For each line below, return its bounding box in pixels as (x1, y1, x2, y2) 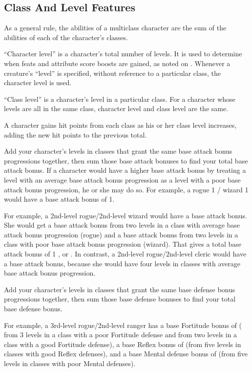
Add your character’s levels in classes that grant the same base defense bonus (4, 284, 235, 294)
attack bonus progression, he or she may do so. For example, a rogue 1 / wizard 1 (4, 184, 249, 194)
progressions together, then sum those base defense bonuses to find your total (4, 294, 236, 304)
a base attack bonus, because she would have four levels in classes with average (4, 258, 241, 268)
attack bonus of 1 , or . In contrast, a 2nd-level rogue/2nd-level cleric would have (4, 249, 247, 259)
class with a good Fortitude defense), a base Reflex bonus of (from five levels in (4, 339, 241, 349)
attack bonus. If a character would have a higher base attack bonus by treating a (4, 165, 246, 175)
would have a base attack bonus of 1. (4, 194, 115, 204)
